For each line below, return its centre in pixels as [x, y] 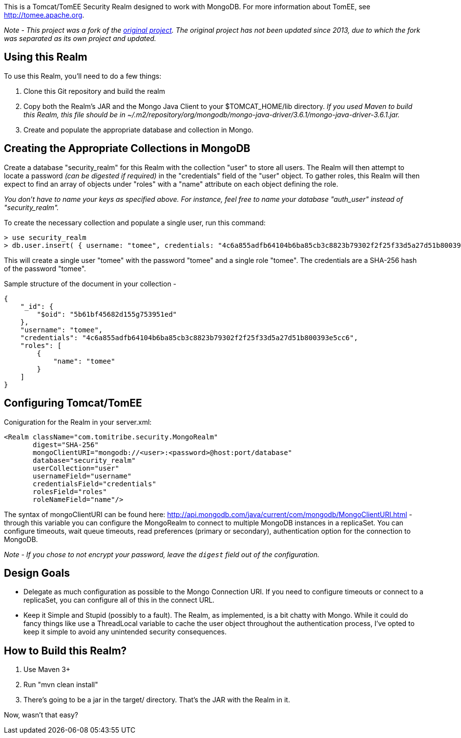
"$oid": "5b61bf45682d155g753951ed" [107, 314]
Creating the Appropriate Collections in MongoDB [127, 149]
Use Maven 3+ [47, 670]
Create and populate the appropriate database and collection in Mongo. [138, 130]
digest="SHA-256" [66, 445]
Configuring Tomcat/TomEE [73, 403]
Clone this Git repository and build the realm [94, 91]
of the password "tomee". [45, 268]
